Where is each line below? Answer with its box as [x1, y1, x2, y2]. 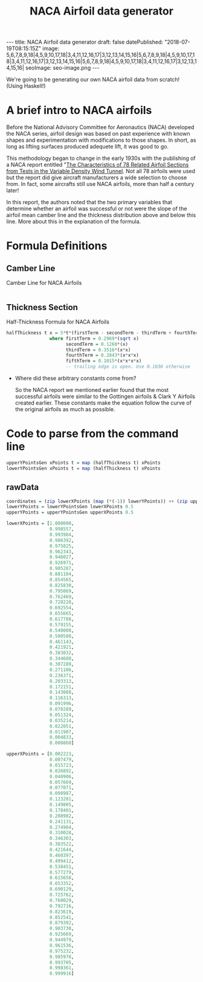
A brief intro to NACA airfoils [6, 104, 152, 118]
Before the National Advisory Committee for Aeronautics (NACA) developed [6, 124, 195, 131]
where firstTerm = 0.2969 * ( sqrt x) [49, 335, 139, 342]
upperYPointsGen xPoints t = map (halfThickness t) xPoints [6, 460, 161, 466]
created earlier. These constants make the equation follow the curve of [14, 399, 192, 406]
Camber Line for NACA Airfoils [6, 279, 82, 287]
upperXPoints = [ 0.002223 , [6, 751, 74, 757]
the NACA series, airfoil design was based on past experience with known [6, 130, 190, 138]
